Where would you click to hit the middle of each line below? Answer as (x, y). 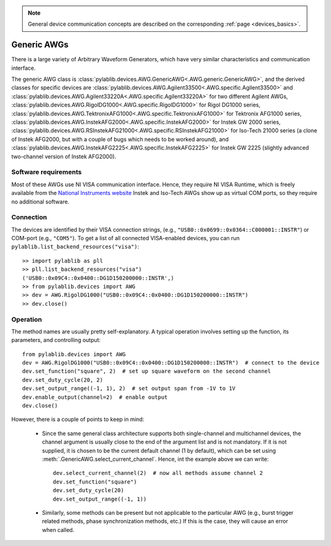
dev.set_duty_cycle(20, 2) (63, 380)
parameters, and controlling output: (56, 340)
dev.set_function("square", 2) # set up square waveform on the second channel (147, 371)
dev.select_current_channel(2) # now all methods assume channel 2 (158, 473)
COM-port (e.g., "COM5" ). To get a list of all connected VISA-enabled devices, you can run (126, 238)
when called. (58, 529)
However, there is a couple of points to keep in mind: (78, 419)
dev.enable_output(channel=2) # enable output (95, 397)
